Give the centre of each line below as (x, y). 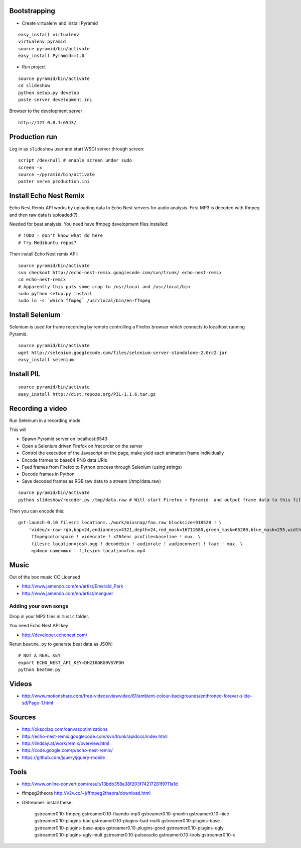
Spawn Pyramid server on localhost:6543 (65, 439)
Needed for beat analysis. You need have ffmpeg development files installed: (89, 224)
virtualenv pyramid (42, 42)
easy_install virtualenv (49, 34)
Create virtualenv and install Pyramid (60, 23)
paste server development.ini (55, 100)
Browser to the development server (46, 111)
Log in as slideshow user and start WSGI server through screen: (77, 149)
